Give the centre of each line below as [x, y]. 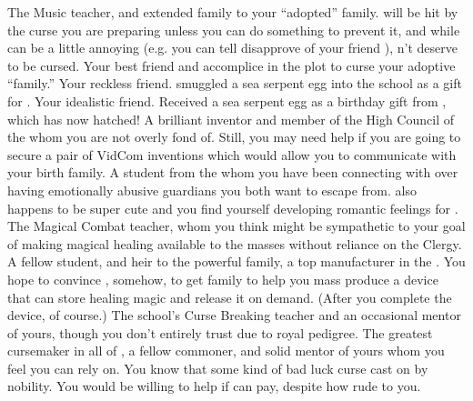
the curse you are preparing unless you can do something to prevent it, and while [234, 30]
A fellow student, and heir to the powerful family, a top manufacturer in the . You [236, 261]
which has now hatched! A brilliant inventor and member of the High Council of [231, 119]
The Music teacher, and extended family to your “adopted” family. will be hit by [233, 12]
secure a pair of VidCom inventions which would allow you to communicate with [232, 154]
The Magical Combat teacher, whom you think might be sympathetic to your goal [236, 226]
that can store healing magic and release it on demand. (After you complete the [230, 297]
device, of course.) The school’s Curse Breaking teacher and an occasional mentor [234, 315]
